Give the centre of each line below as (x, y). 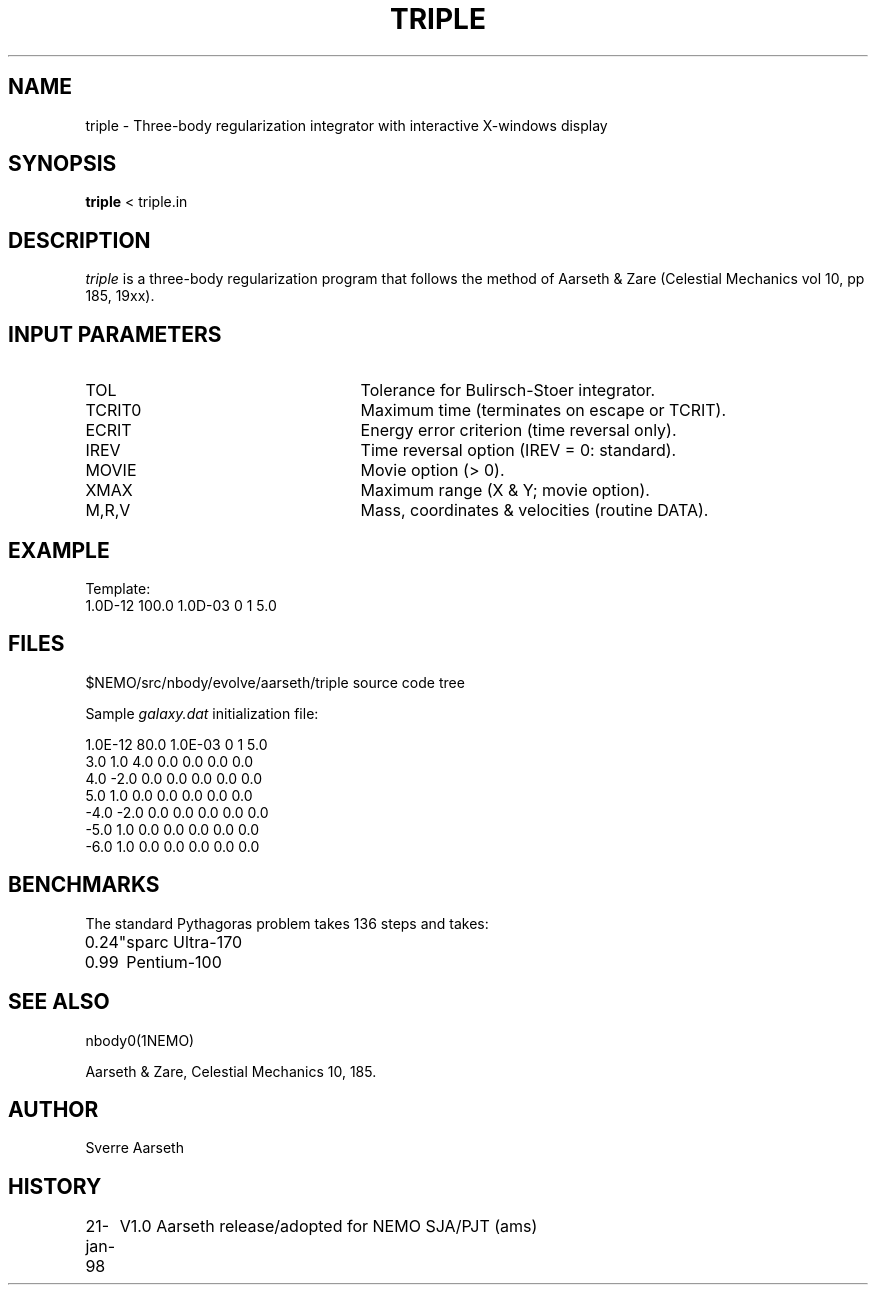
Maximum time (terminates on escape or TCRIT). (543, 410)
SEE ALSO (59, 1002)
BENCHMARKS (84, 885)
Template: (118, 588)
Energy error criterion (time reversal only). (518, 430)
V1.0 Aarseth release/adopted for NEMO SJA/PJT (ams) (328, 1226)
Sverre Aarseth (134, 1148)
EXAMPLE (59, 550)
